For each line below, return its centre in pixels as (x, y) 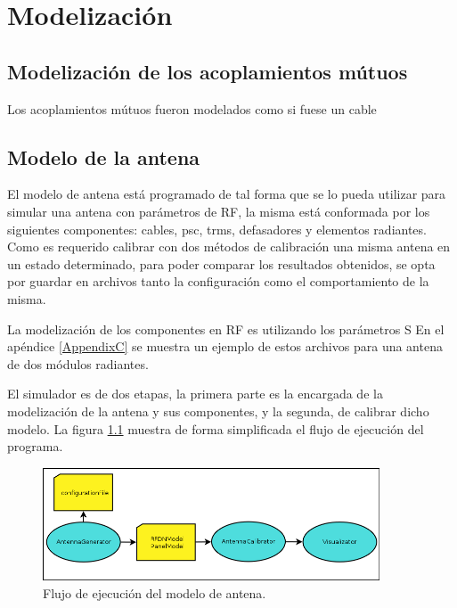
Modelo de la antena (104, 156)
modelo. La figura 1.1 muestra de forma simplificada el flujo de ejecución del (216, 428)
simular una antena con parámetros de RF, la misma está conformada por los (219, 211)
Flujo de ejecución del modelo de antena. (155, 592)
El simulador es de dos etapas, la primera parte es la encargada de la (195, 394)
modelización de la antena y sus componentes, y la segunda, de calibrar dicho (218, 411)
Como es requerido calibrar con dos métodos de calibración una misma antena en (229, 246)
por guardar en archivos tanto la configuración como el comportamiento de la (218, 281)
